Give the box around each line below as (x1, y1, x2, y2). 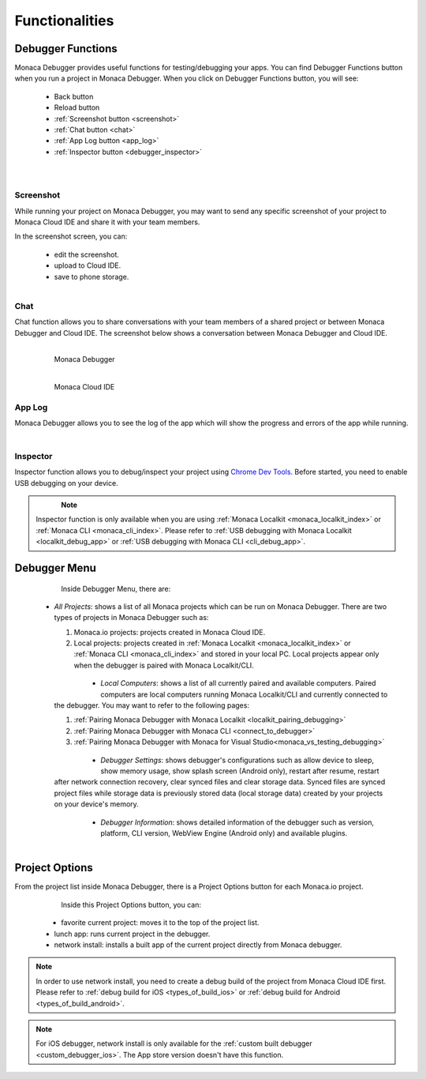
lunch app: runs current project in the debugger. (54, 929, 211, 938)
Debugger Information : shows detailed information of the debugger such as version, (100, 818, 375, 827)
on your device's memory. (54, 799, 140, 809)
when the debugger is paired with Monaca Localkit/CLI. (73, 660, 254, 670)
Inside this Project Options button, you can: (61, 900, 201, 909)
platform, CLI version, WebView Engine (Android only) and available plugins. (100, 828, 348, 837)
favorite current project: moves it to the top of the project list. (61, 918, 260, 927)
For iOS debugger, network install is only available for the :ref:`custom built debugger (35, 1039, 313, 1048)
